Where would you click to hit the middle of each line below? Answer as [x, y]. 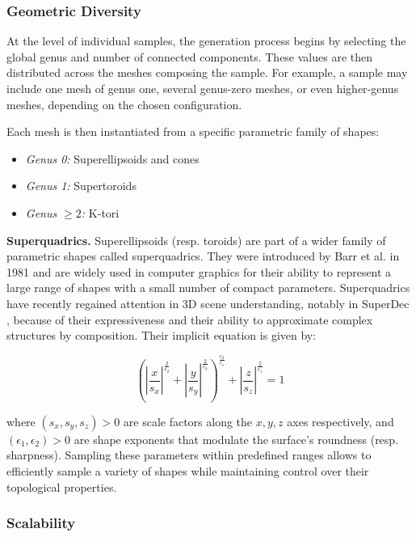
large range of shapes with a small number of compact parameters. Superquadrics [208, 288]
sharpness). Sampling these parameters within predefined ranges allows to [189, 455]
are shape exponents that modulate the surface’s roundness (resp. [236, 439]
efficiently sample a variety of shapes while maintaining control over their [188, 470]
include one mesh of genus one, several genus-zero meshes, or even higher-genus [203, 88]
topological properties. [62, 486]
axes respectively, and [340, 421]
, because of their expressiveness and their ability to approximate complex [190, 319]
